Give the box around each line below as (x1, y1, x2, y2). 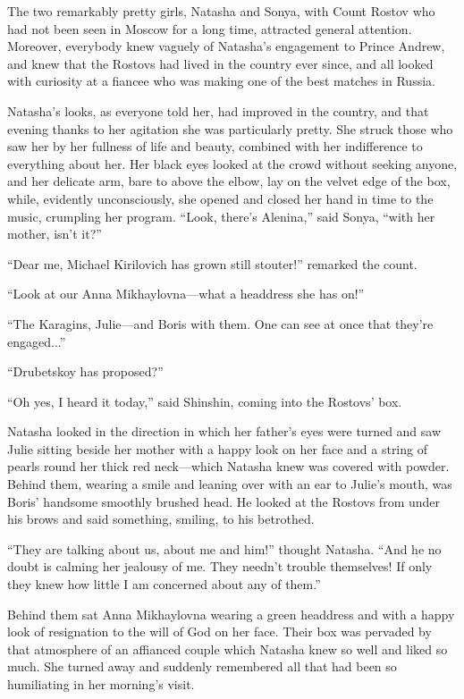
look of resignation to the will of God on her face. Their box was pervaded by (7, 622, 432, 641)
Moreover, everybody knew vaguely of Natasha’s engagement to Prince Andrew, (7, 37, 445, 55)
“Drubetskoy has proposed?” (7, 362, 164, 381)
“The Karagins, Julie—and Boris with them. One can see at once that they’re (7, 314, 434, 333)
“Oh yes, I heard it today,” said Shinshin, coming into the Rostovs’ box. (7, 392, 402, 410)
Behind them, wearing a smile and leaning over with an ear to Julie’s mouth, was (7, 475, 452, 493)
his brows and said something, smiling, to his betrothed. (7, 510, 315, 528)
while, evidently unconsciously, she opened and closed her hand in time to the (7, 189, 434, 207)
